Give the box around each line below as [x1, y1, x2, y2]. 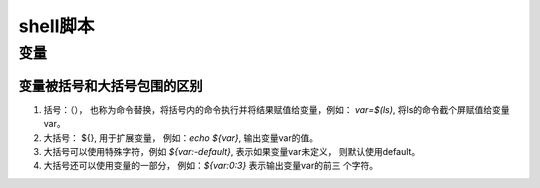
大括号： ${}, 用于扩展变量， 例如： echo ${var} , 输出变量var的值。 [43, 131, 319, 144]
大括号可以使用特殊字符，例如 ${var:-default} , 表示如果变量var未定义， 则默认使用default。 [43, 145, 421, 157]
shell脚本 [18, 15, 95, 37]
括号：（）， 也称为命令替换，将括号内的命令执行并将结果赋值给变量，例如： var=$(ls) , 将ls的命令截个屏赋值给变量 [43, 103, 510, 115]
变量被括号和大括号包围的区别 [18, 77, 203, 94]
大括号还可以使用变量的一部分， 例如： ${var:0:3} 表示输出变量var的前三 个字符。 [43, 160, 379, 172]
